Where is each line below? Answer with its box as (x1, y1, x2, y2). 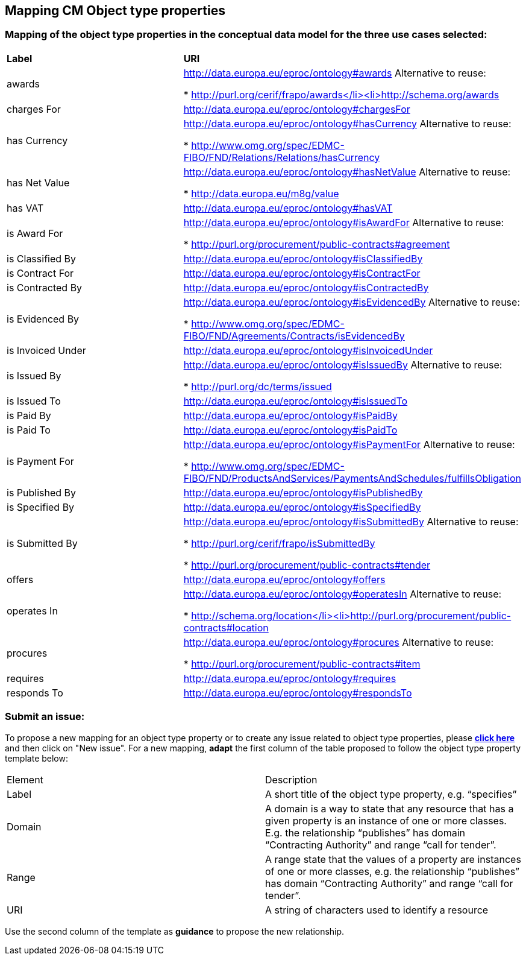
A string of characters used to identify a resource (265, 903, 489, 916)
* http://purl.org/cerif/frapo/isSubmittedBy (183, 537, 375, 549)
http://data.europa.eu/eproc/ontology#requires (183, 672, 396, 684)
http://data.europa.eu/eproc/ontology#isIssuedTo (183, 394, 408, 407)
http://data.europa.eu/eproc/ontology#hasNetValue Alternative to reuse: (183, 165, 511, 178)
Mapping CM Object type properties (5, 3, 225, 18)
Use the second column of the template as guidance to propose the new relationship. (5, 926, 345, 936)
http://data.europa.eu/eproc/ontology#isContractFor (183, 267, 421, 279)
